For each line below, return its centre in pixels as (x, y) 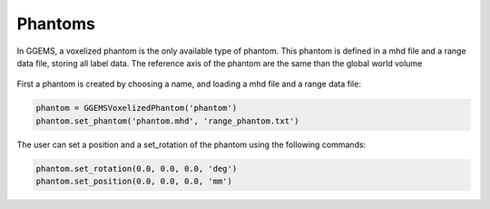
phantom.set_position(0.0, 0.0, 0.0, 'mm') (134, 181)
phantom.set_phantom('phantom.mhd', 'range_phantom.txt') (167, 121)
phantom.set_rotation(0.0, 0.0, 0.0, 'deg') (137, 169)
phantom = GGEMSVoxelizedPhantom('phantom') (137, 108)
